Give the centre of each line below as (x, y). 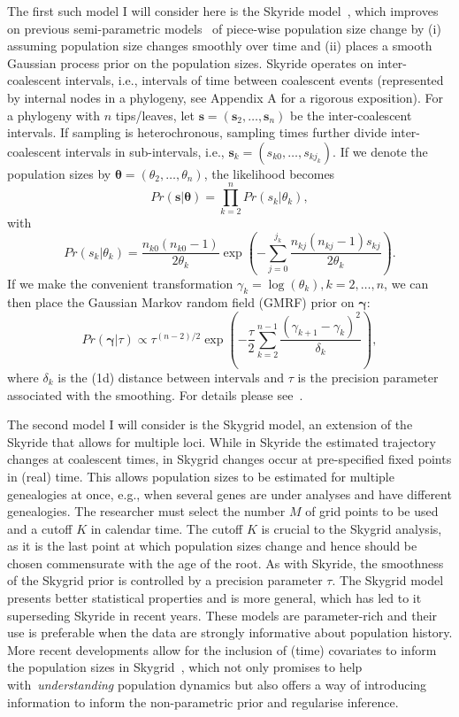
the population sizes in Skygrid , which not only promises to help (185, 667)
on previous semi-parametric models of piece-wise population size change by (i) (224, 28)
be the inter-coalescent (351, 115)
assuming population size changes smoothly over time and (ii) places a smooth (220, 46)
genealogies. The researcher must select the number (146, 511)
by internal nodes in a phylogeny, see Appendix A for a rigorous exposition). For (226, 97)
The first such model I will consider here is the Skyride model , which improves (223, 11)
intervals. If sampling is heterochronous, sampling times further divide (197, 132)
